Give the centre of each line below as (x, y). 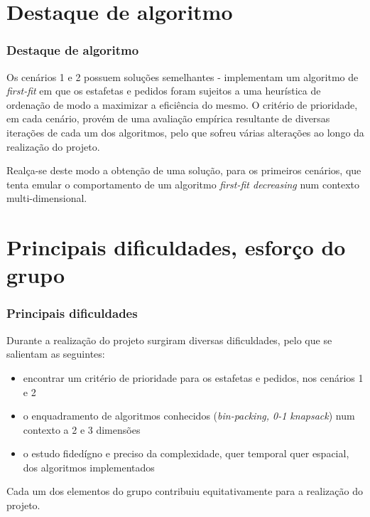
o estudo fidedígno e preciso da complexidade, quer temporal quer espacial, (186, 453)
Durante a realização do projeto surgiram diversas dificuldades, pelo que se (169, 340)
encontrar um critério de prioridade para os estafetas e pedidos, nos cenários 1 (193, 377)
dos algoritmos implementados (89, 467)
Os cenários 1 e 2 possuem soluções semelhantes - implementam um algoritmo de (183, 76)
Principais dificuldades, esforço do (176, 247)
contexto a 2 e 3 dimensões (82, 429)
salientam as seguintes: (56, 354)
